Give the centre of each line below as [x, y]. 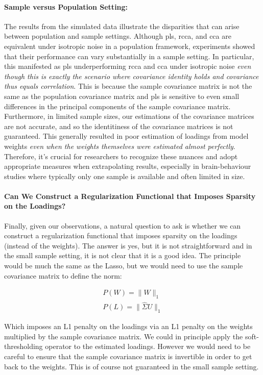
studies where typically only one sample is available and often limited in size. [125, 176]
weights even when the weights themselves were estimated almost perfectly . [120, 146]
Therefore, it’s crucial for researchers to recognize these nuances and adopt [121, 156]
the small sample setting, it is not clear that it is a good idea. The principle [123, 255]
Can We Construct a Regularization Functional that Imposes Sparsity [130, 196]
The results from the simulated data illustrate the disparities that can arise [122, 26]
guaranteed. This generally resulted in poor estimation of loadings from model [126, 136]
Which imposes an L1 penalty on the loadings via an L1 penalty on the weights [128, 326]
